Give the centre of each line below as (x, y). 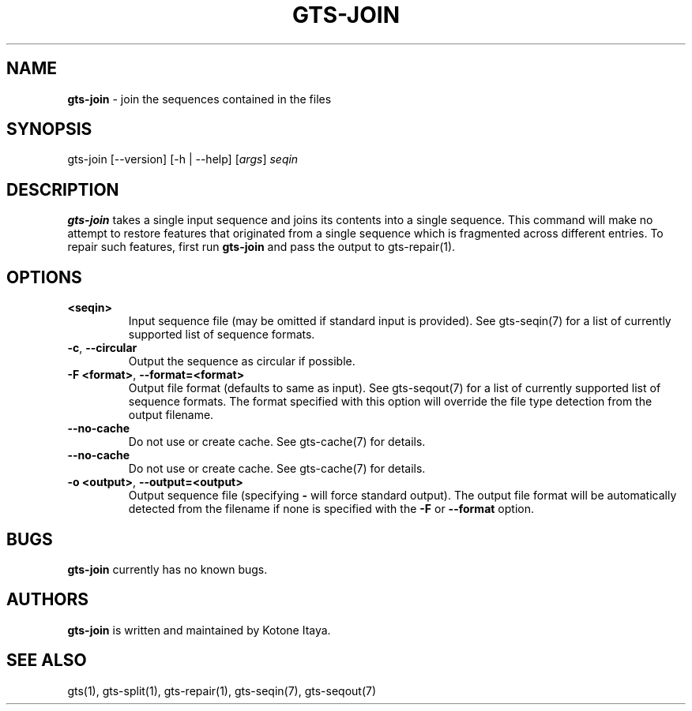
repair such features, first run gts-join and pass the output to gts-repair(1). (261, 247)
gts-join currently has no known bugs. (167, 569)
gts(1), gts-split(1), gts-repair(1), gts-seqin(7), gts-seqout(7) (222, 690)
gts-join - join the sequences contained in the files (199, 99)
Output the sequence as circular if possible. (242, 361)
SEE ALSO (47, 660)
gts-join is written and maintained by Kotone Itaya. (199, 630)
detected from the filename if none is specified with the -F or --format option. (331, 509)
